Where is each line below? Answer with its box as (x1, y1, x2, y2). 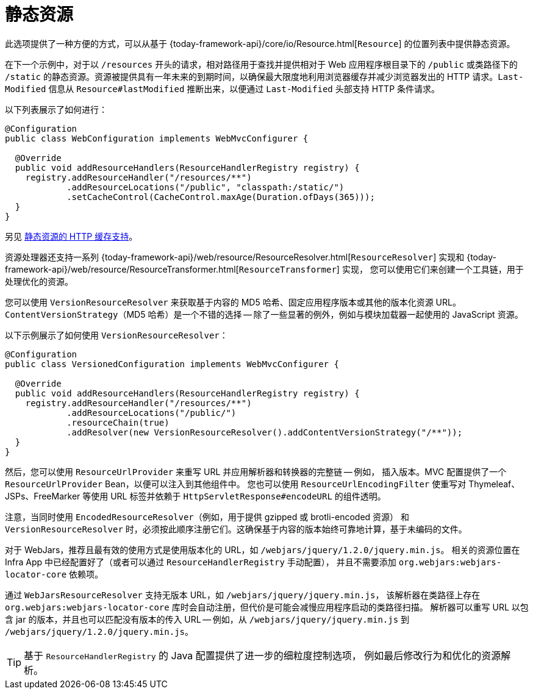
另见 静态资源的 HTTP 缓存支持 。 (5, 231, 138, 241)
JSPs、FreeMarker (5, 490, 80, 501)
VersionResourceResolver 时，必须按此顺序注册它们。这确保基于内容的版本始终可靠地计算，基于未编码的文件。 (5, 523, 467, 534)
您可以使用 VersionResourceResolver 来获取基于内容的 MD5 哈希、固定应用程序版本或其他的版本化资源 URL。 (5, 296, 461, 307)
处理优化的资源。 (5, 276, 73, 287)
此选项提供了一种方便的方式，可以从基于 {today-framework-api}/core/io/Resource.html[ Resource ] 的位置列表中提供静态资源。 (5, 38, 515, 49)
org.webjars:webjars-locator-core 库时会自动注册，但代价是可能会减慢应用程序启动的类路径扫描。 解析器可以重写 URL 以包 (5, 601, 529, 612)
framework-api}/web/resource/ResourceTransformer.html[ (5, 263, 239, 274)
